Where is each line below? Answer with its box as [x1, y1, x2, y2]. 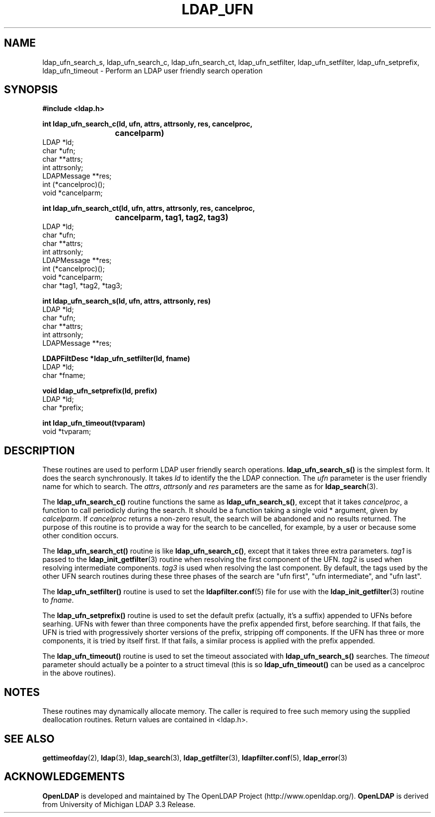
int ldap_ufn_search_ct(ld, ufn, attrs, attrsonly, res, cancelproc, [42, 204, 255, 213]
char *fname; [42, 371, 85, 380]
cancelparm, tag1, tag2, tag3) [115, 212, 228, 223]
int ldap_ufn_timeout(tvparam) [42, 419, 145, 428]
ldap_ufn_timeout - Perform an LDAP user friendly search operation [42, 66, 263, 75]
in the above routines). [42, 669, 116, 678]
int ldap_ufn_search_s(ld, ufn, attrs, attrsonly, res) [42, 297, 211, 306]
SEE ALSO [4, 732, 55, 745]
